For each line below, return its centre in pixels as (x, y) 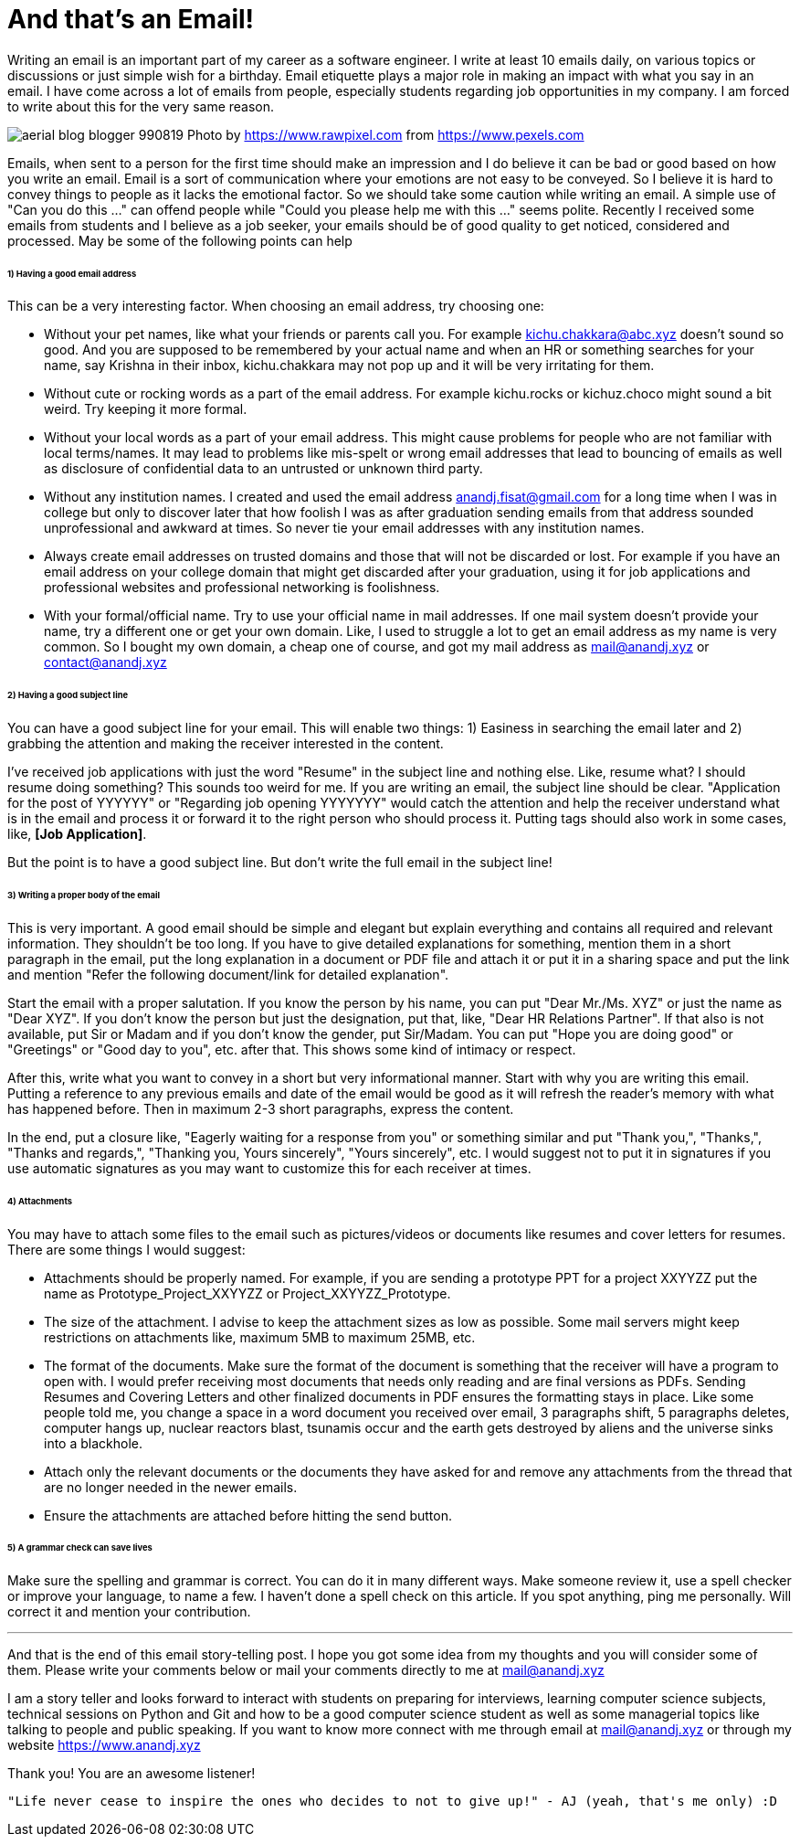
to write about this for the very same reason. (141, 106)
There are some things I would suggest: (126, 1249)
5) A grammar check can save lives (80, 1548)
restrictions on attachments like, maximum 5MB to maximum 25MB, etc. (260, 1337)
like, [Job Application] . (77, 834)
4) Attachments (40, 1201)
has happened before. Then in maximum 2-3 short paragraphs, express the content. (261, 1108)
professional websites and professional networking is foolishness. (242, 588)
